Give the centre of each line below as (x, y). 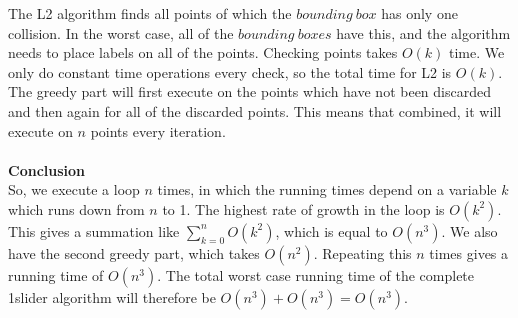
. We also (469, 230)
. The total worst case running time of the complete (316, 274)
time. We (477, 52)
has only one (419, 13)
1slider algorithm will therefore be (112, 296)
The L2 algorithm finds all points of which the (150, 13)
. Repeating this (362, 252)
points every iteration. (158, 130)
